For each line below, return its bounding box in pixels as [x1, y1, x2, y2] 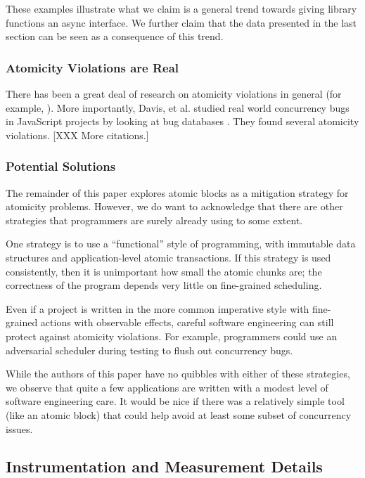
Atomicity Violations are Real [6, 58, 179, 76]
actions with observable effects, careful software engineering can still [40, 315, 334, 330]
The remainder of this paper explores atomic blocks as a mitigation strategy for [6, 185, 349, 200]
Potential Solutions [6, 157, 116, 175]
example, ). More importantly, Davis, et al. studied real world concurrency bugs [6, 100, 350, 115]
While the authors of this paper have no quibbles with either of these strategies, [6, 366, 350, 381]
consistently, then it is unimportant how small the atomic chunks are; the [6, 264, 322, 278]
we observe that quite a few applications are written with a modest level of [6, 380, 328, 394]
